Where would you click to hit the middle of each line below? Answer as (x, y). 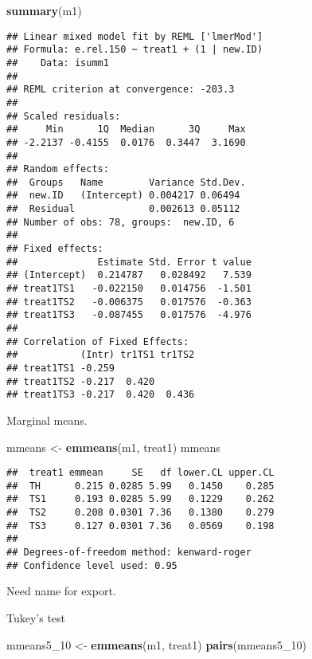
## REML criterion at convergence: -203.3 (121, 90)
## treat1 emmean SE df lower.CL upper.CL (140, 473)
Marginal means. (47, 420)
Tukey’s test (36, 618)
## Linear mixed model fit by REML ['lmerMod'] (135, 36)
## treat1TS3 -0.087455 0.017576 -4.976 (129, 315)
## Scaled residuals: (64, 116)
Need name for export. (61, 591)
